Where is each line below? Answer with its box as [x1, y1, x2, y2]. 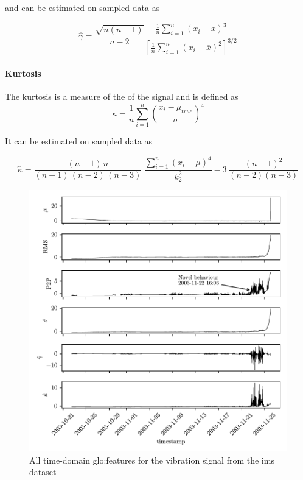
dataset [29, 465, 57, 478]
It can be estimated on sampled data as [5, 135, 153, 147]
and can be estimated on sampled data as [5, 1, 160, 13]
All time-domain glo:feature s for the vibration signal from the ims [29, 453, 274, 466]
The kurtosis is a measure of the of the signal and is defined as [5, 90, 239, 103]
